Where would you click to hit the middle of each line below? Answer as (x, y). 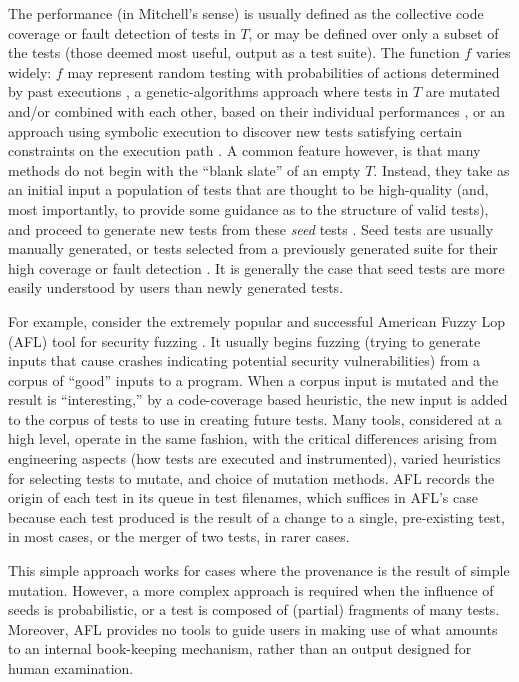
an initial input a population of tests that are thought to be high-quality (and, (248, 189)
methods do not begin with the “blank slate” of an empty (184, 169)
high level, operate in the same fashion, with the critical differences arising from (252, 438)
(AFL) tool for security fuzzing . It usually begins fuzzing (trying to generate (244, 340)
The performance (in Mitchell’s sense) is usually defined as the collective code (246, 13)
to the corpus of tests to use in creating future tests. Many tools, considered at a (255, 418)
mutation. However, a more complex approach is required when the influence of (251, 589)
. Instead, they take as (441, 169)
